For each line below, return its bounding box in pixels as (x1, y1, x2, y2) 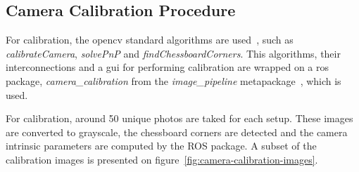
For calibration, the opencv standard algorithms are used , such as (6, 32, 294, 47)
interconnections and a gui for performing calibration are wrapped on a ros (6, 60, 329, 74)
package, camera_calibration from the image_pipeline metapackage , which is (6, 73, 341, 88)
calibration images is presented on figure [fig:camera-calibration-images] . (6, 152, 318, 166)
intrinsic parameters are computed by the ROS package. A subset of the (6, 138, 317, 153)
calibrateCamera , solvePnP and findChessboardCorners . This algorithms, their (6, 46, 341, 60)
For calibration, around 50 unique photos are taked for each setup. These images (6, 111, 353, 126)
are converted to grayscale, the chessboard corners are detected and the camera (6, 124, 348, 139)
